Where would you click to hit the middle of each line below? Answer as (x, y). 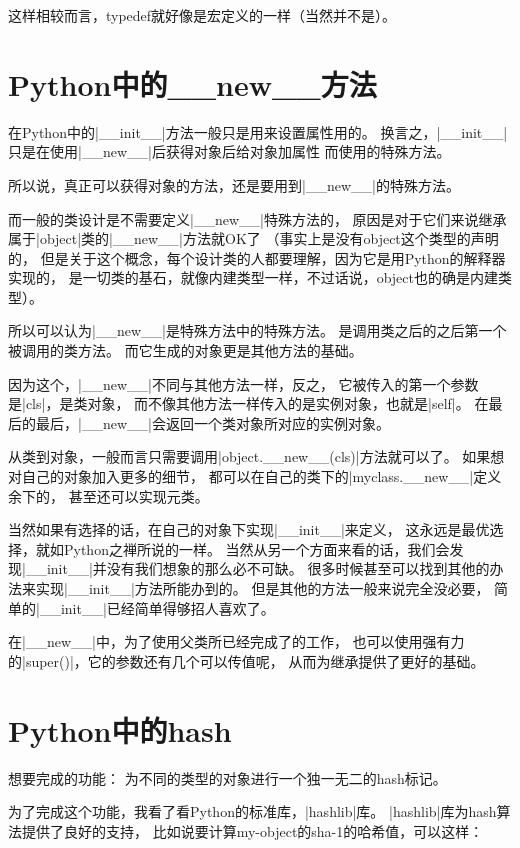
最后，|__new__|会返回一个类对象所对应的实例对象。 (212, 422)
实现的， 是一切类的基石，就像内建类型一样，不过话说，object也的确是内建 (253, 277)
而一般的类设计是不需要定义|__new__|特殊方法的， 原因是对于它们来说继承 (257, 218)
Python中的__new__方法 (192, 83)
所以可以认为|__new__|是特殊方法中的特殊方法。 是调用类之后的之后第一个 (257, 330)
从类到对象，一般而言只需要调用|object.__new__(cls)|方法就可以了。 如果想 (256, 456)
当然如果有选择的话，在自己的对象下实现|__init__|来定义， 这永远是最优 (249, 529)
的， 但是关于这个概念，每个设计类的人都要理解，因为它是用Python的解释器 (257, 257)
